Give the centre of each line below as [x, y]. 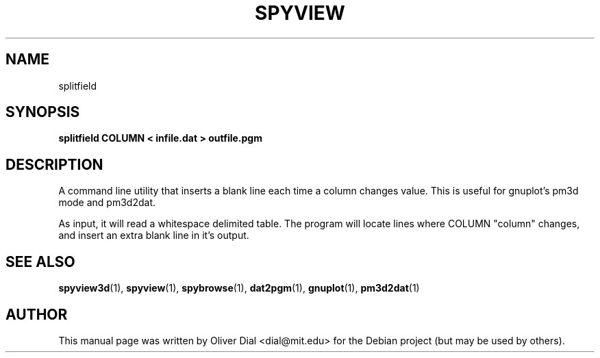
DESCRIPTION [54, 164]
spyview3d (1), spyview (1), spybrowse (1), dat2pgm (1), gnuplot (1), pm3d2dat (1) [239, 288]
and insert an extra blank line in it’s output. [154, 235]
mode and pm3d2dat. [107, 203]
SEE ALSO [40, 261]
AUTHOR [37, 314]
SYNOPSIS [43, 112]
